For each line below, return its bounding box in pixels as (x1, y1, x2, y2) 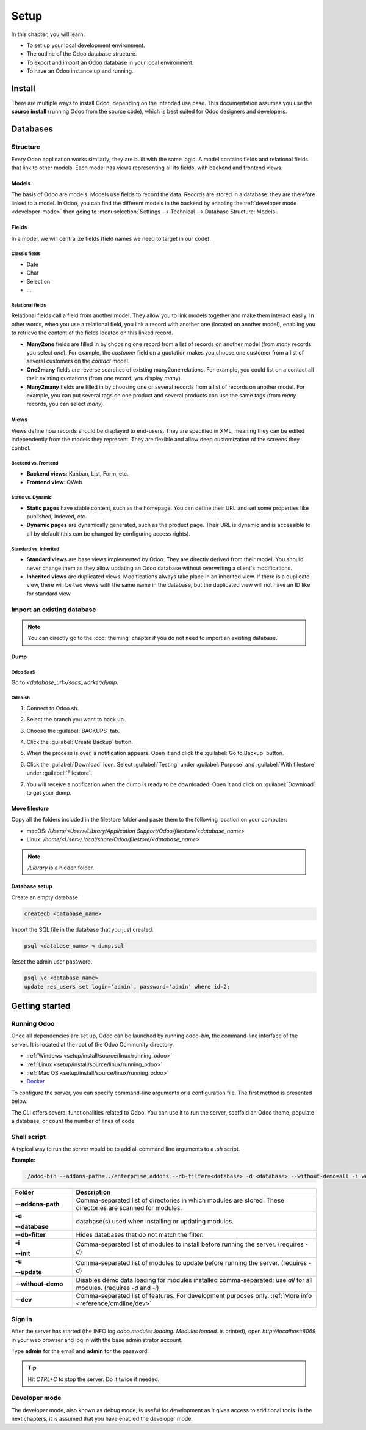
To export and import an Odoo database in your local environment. (26, 59, 194, 66)
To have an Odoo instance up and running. (26, 67, 134, 75)
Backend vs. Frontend (11, 460, 59, 466)
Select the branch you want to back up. (26, 716, 126, 723)
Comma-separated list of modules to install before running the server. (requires (76, 1240, 304, 1248)
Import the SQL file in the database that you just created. (11, 926, 154, 934)
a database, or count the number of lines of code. (11, 1117, 137, 1124)
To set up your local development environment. (26, 42, 146, 49)
